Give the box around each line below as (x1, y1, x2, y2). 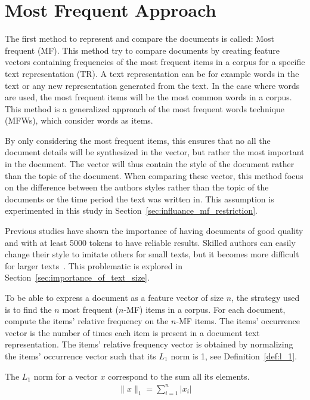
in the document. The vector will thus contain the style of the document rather (5, 158, 294, 170)
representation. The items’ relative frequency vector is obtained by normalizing (5, 338, 293, 350)
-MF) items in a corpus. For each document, (123, 303, 286, 315)
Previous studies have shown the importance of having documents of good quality (5, 224, 303, 237)
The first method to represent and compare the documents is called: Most (5, 32, 275, 45)
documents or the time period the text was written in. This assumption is (5, 192, 274, 205)
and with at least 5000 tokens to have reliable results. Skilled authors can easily (5, 236, 296, 248)
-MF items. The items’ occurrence (176, 315, 300, 327)
